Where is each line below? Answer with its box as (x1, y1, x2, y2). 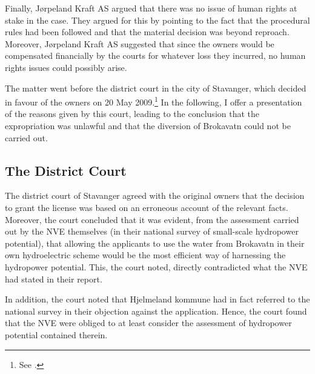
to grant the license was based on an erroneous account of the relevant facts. (5, 201, 288, 213)
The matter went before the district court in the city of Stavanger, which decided (5, 81, 307, 94)
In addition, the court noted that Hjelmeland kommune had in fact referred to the (5, 293, 310, 306)
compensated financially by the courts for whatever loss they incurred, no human (5, 49, 306, 62)
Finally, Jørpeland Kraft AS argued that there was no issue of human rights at (5, 2, 297, 14)
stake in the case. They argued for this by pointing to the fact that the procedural (5, 13, 310, 26)
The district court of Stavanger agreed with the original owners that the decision (5, 189, 305, 202)
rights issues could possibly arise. (5, 61, 127, 73)
